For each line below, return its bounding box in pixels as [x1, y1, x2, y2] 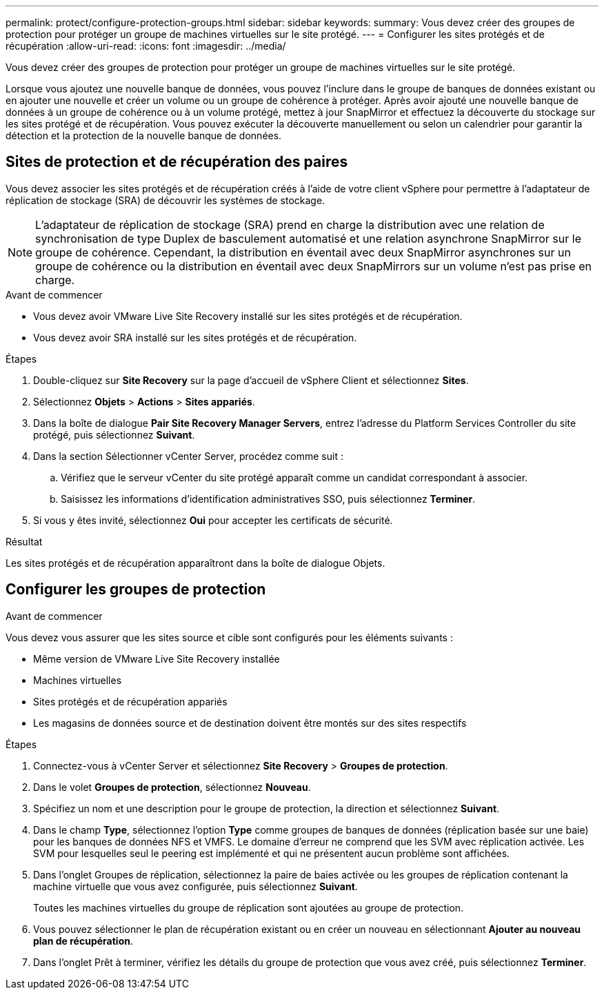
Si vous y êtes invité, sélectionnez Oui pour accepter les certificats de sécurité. [33, 514, 393, 526]
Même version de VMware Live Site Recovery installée [33, 652, 280, 665]
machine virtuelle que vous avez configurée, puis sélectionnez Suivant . [33, 880, 358, 892]
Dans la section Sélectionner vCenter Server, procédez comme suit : [33, 450, 343, 462]
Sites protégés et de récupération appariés [33, 695, 228, 707]
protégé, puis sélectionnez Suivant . [33, 428, 195, 441]
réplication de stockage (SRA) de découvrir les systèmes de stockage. [6, 194, 325, 206]
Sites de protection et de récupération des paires [6, 153, 348, 171]
